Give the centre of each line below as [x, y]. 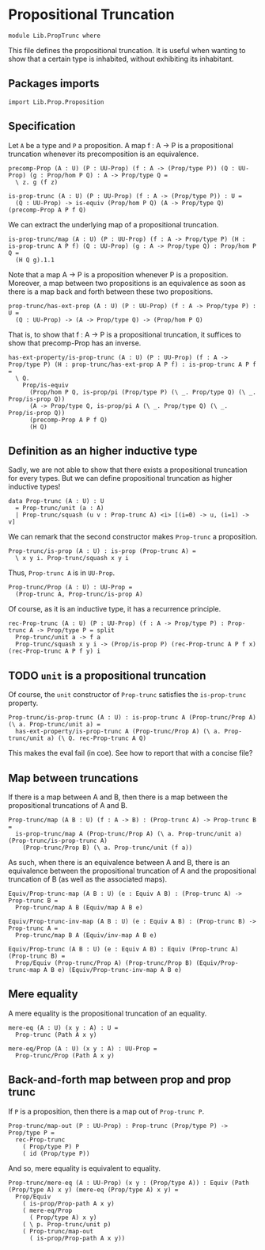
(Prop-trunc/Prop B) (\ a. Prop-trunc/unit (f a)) [108, 848]
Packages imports [54, 84]
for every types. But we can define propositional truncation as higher [120, 478]
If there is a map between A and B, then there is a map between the [118, 797]
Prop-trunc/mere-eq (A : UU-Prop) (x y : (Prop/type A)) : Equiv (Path [129, 1183]
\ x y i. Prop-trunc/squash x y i [72, 558]
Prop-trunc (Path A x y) [56, 1035]
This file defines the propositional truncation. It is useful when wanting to [127, 50]
